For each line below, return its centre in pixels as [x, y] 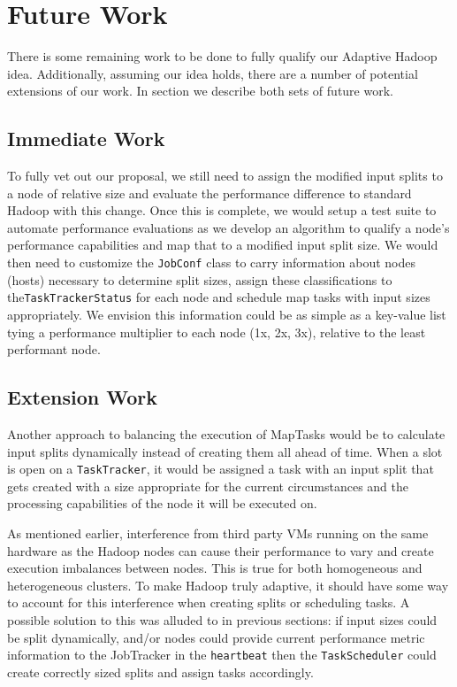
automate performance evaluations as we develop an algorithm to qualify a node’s [228, 227]
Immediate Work [86, 139]
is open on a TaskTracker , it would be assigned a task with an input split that [221, 469]
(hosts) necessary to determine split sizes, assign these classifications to [200, 279]
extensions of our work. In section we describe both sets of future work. [200, 91]
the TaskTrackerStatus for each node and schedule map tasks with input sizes [219, 297]
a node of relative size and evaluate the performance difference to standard [209, 193]
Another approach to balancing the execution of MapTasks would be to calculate [226, 433]
